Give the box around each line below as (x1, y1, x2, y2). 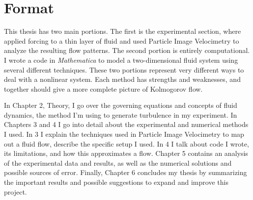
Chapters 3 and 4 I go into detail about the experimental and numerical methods (4, 119, 249, 129)
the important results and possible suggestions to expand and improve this (4, 177, 228, 187)
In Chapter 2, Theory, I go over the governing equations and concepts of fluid (4, 100, 237, 110)
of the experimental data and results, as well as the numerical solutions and (4, 157, 232, 168)
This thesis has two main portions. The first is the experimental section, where (4, 26, 241, 36)
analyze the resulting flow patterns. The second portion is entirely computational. (4, 45, 250, 55)
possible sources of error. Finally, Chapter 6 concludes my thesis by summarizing (4, 167, 247, 177)
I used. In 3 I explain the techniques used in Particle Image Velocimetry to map (4, 129, 244, 139)
